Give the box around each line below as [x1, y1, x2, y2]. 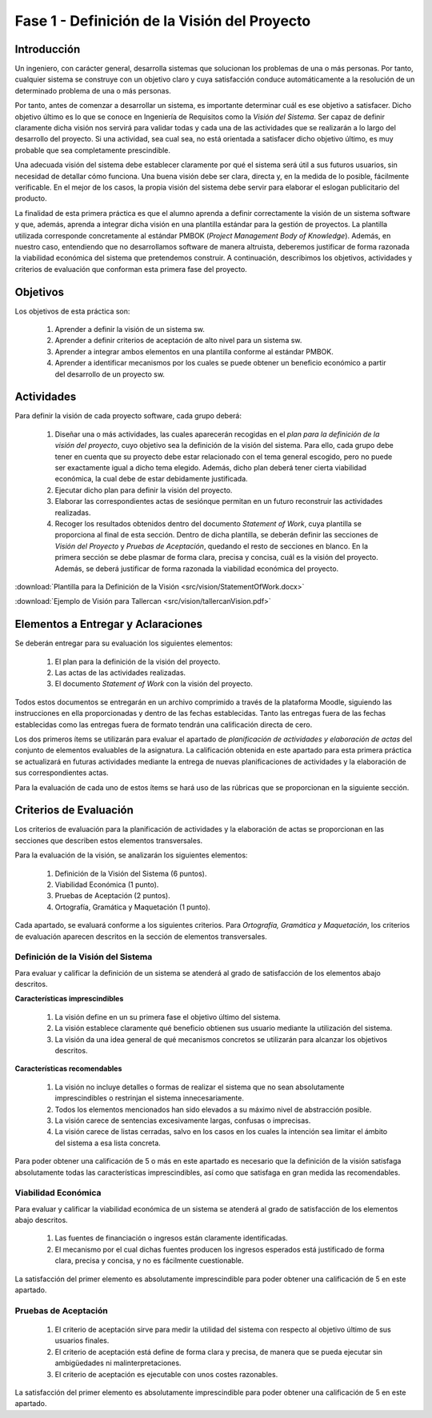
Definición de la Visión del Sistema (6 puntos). [54, 869, 207, 878]
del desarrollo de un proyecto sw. [54, 369, 166, 379]
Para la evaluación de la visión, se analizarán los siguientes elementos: [14, 850, 248, 860]
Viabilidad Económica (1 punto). [54, 880, 159, 889]
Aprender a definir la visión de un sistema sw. [54, 325, 206, 334]
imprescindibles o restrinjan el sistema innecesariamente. [54, 1093, 244, 1103]
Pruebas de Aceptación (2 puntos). [54, 891, 171, 901]
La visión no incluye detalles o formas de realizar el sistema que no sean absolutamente [54, 1082, 345, 1092]
